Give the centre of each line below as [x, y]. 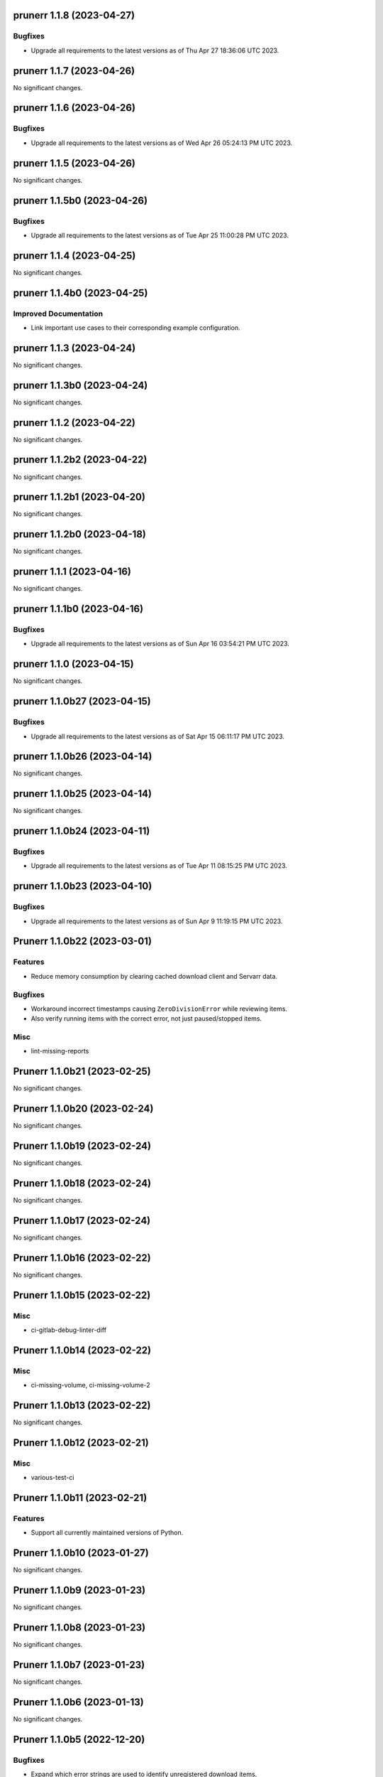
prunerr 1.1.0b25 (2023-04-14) [83, 794]
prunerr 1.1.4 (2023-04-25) [74, 256]
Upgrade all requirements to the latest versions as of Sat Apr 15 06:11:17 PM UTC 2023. [158, 736]
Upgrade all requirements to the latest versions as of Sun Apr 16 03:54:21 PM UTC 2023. [160, 644]
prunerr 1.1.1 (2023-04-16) [72, 572]
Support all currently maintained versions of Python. [107, 1532]
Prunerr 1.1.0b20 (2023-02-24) [83, 1109]
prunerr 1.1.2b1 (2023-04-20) [79, 497]
